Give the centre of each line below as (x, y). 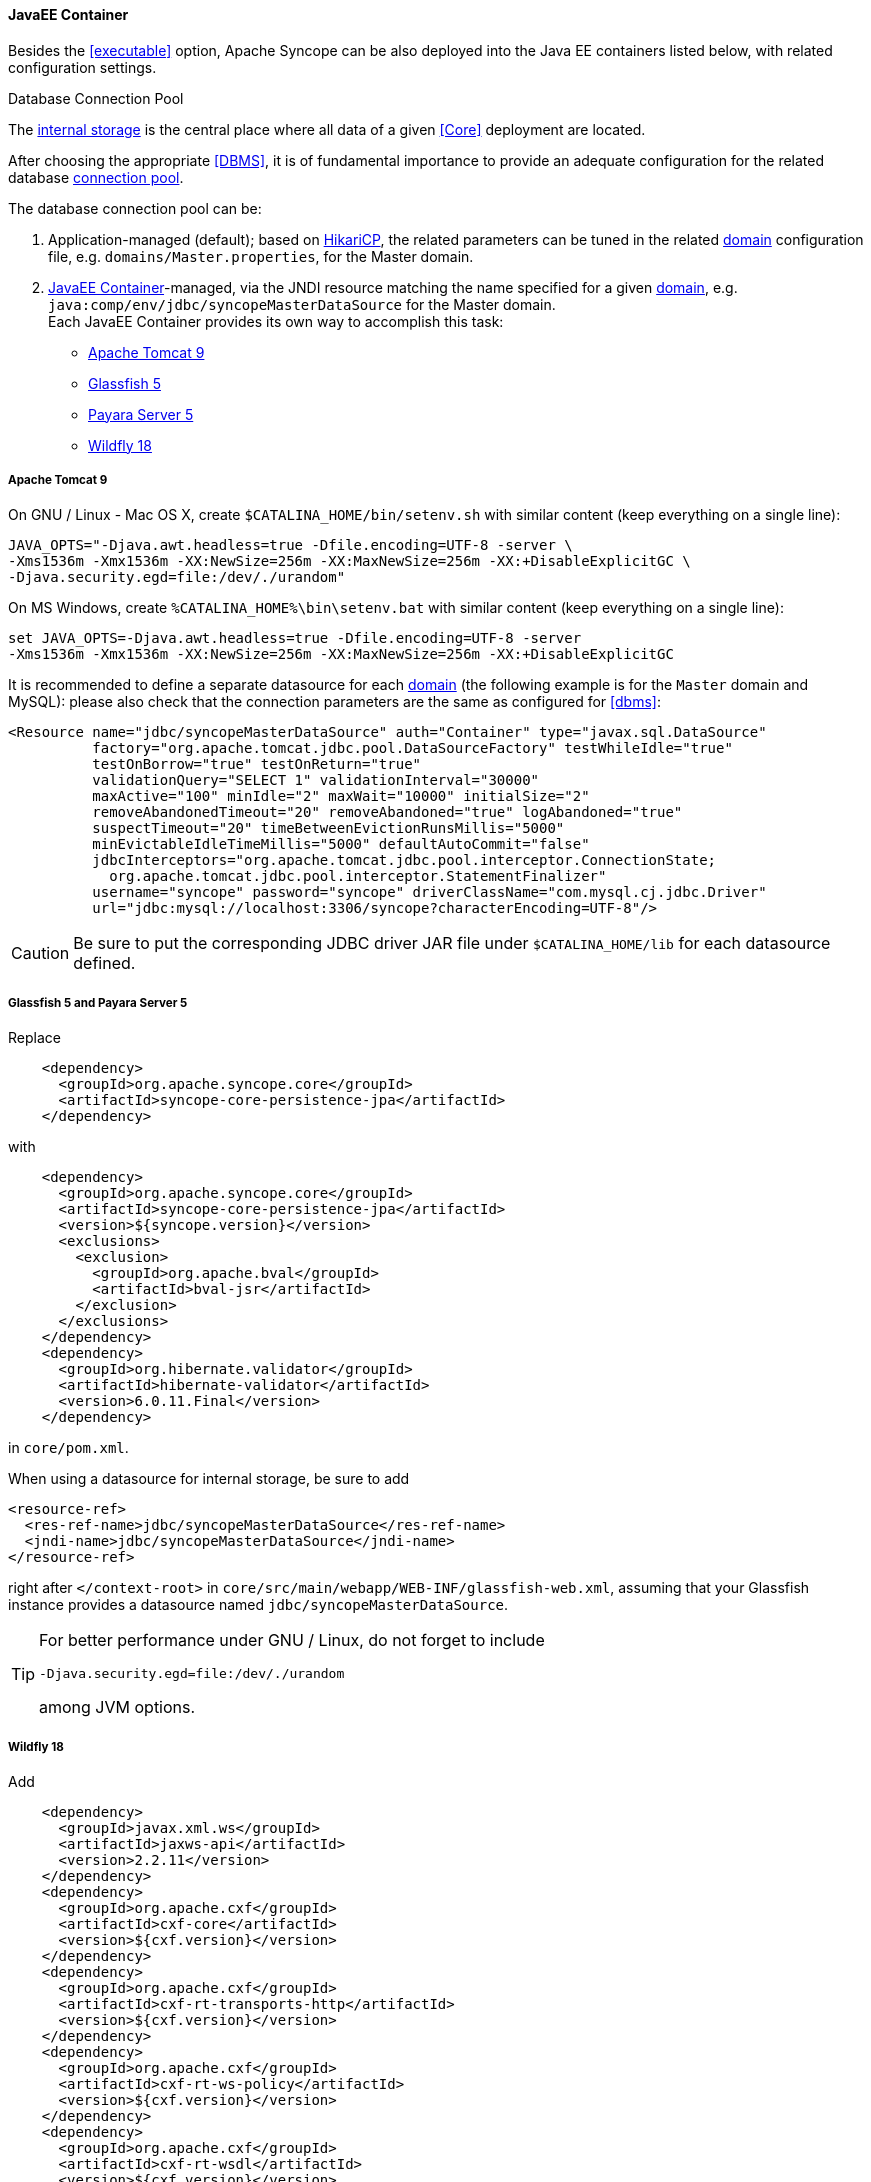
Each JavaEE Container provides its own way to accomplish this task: (276, 321)
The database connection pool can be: (135, 208)
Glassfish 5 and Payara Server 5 (98, 1002)
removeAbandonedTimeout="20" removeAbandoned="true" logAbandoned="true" (387, 812)
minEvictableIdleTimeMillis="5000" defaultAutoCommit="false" (341, 844)
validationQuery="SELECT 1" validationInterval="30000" (316, 780)
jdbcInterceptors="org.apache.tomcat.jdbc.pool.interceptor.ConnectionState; (404, 860)
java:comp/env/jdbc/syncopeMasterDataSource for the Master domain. (302, 304)
